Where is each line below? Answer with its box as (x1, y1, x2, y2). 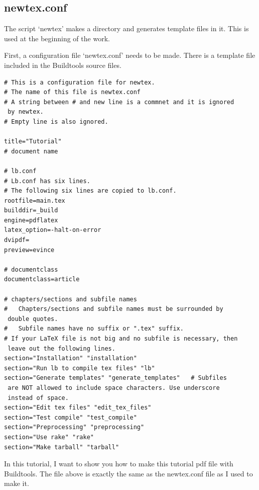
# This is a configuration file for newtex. (4, 78, 155, 86)
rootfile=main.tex (4, 197, 65, 204)
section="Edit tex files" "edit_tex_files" (4, 404, 152, 412)
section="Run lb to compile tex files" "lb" (4, 364, 155, 372)
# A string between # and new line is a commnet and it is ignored (4, 98, 234, 106)
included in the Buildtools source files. (4, 59, 121, 70)
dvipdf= (4, 236, 30, 244)
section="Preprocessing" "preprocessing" (4, 424, 145, 431)
